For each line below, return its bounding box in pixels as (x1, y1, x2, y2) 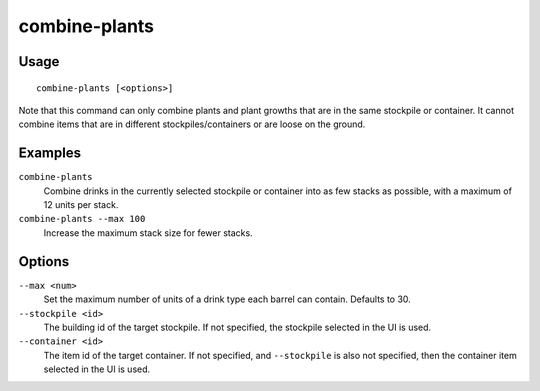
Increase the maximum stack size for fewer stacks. (43, 226, 254, 239)
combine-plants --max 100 (18, 213, 146, 225)
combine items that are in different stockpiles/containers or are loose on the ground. (18, 118, 366, 130)
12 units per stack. (43, 199, 119, 211)
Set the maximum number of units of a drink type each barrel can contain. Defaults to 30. (43, 293, 412, 305)
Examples (18, 145, 82, 162)
